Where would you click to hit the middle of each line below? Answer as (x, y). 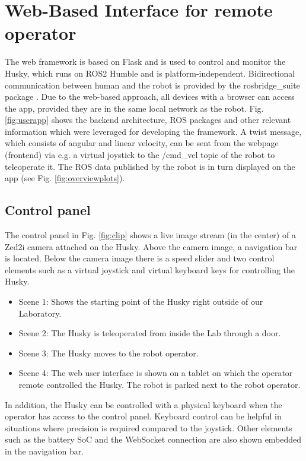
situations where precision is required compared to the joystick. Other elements (149, 427)
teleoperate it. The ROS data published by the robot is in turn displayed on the (150, 166)
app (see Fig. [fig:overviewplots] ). (65, 178)
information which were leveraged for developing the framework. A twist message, (153, 131)
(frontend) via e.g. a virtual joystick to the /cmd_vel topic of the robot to (140, 155)
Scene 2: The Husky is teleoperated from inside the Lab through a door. (150, 333)
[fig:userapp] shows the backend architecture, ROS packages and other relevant (148, 120)
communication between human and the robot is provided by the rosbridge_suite (152, 85)
